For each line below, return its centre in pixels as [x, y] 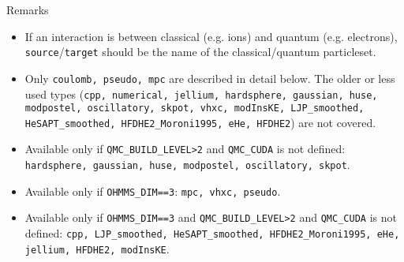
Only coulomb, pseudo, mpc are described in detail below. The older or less [210, 78]
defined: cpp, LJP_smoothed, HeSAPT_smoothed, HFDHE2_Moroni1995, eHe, [212, 233]
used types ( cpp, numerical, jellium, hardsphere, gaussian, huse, [201, 94]
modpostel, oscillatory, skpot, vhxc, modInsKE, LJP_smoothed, [195, 109]
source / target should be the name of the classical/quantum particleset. [200, 52]
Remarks [28, 9]
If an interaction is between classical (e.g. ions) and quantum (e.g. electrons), [211, 36]
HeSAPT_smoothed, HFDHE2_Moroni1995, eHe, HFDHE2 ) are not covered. [200, 122]
